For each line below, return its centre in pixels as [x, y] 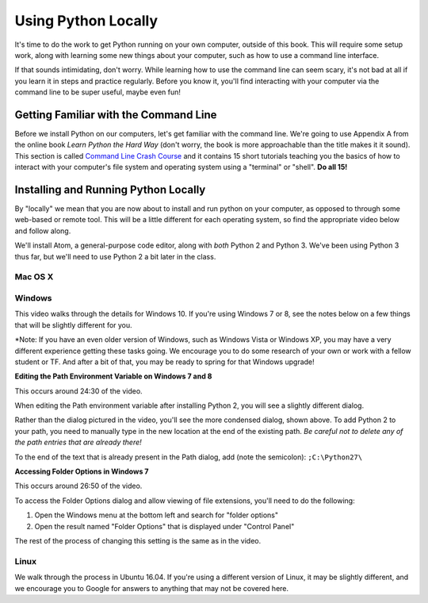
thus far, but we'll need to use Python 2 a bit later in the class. [115, 256]
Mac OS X [34, 277]
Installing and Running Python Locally [110, 190]
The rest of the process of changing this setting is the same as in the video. [138, 541]
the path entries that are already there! [78, 442]
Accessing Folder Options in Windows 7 [82, 471]
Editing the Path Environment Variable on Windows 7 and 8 [113, 376]
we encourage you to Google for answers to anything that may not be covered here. [152, 588]
